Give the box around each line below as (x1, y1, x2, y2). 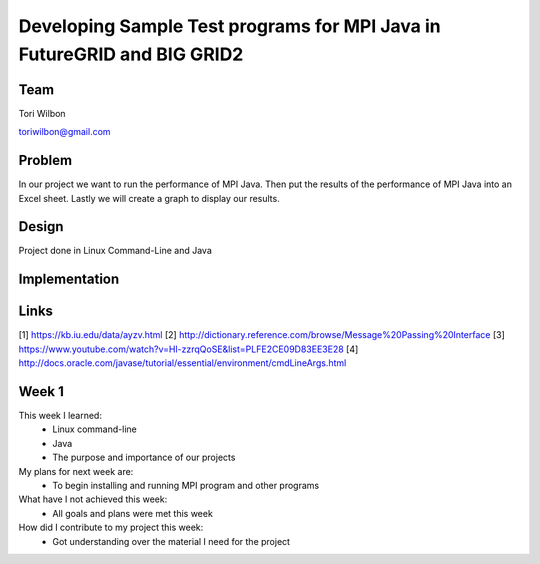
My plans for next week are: (18, 465, 134, 477)
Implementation (18, 271, 120, 288)
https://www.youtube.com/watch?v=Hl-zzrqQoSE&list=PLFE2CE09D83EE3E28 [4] (18, 343, 359, 355)
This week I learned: (18, 410, 102, 422)
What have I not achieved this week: (18, 493, 168, 505)
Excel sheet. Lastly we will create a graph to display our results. (18, 192, 280, 204)
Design (18, 218, 64, 235)
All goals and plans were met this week (52, 507, 214, 519)
